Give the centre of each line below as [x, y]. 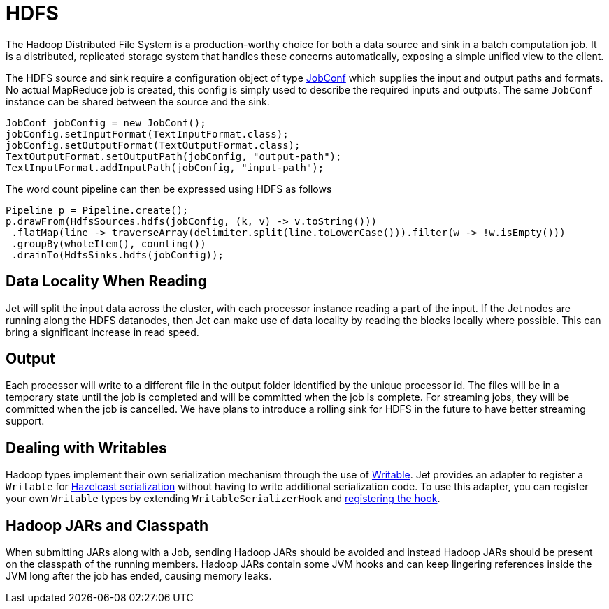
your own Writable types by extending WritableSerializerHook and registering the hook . [223, 499]
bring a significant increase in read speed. [102, 332]
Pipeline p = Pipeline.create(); [97, 210]
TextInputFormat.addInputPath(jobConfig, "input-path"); [165, 167]
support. [25, 421]
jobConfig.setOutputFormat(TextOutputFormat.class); [153, 145]
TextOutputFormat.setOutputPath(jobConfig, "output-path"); [174, 156]
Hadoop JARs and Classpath [107, 525]
